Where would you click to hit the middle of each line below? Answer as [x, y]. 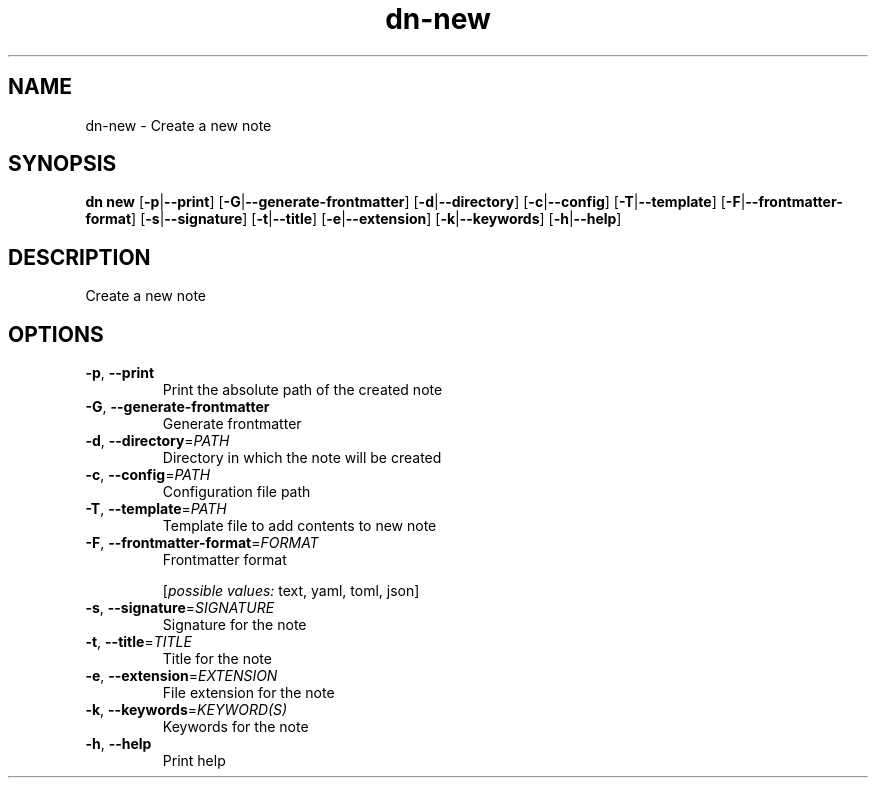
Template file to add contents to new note [299, 526]
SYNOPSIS [62, 164]
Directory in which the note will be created [302, 458]
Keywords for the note [235, 727]
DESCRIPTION [79, 257]
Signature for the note [234, 625]
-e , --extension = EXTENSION [181, 676]
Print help [194, 761]
